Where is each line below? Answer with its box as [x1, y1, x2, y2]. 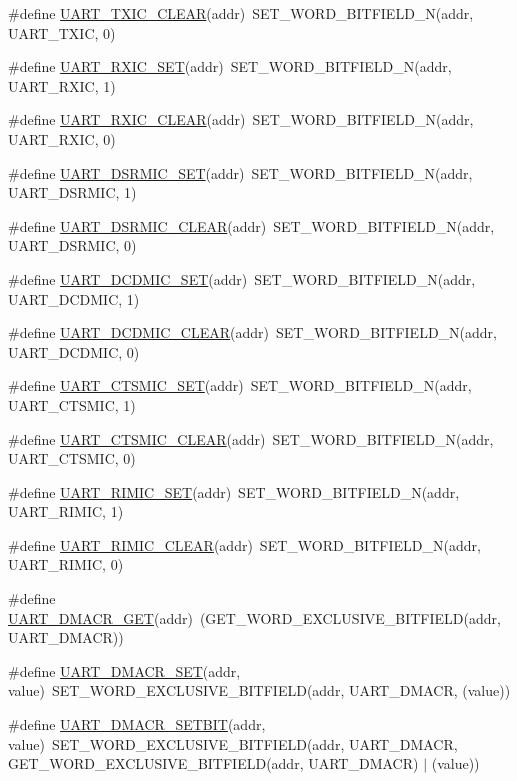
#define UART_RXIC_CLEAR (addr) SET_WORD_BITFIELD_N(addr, [8, 109, 474, 130]
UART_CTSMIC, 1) [8, 394, 136, 415]
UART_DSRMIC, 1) [8, 182, 137, 203]
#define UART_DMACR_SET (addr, [8, 660, 241, 681]
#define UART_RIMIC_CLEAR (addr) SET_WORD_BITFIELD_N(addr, [8, 534, 481, 555]
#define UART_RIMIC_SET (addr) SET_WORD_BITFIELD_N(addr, [8, 481, 460, 502]
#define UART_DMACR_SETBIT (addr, [8, 714, 266, 735]
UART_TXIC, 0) [8, 22, 116, 43]
